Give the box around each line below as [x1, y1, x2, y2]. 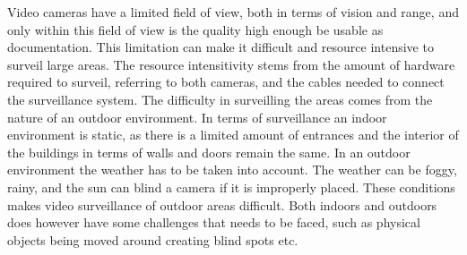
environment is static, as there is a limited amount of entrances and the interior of [7, 125, 459, 144]
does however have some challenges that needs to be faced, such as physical [7, 213, 420, 232]
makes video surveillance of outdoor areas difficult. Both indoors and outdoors [7, 195, 437, 214]
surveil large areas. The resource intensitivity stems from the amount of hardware [7, 55, 455, 73]
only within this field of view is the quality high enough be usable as [7, 20, 384, 38]
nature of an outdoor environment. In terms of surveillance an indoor [7, 107, 387, 126]
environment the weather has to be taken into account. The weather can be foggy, [7, 160, 457, 179]
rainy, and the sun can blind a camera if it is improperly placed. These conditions [7, 177, 455, 196]
